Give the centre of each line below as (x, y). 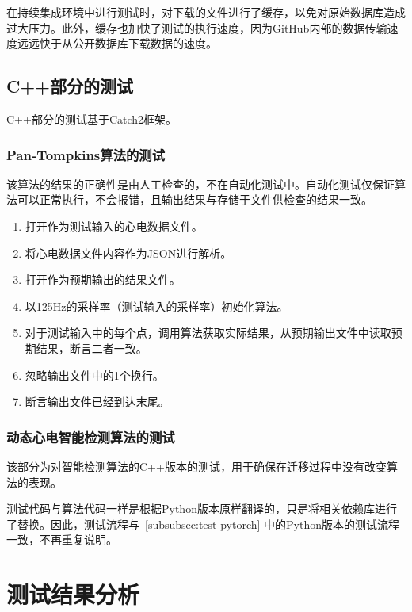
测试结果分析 (73, 594)
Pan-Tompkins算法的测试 (86, 154)
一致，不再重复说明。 (62, 539)
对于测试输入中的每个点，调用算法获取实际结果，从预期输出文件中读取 (208, 333)
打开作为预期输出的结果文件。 (103, 279)
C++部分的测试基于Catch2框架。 (92, 119)
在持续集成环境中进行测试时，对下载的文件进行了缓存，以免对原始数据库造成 (206, 12)
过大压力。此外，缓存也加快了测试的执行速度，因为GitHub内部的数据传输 (197, 27)
